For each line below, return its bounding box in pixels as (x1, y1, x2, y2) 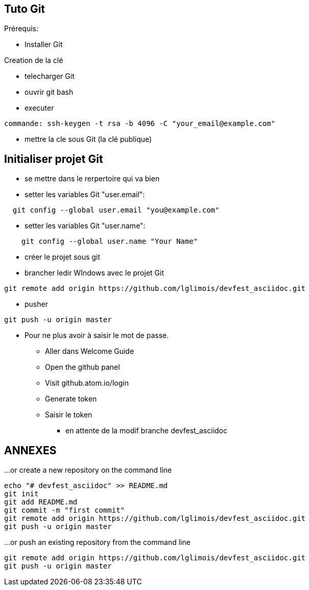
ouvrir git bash (25, 88, 74, 97)
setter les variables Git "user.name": (25, 221, 146, 230)
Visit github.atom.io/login (45, 378, 129, 388)
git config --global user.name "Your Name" (21, 237, 198, 246)
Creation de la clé (4, 56, 63, 65)
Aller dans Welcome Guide (45, 347, 134, 356)
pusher (25, 300, 48, 309)
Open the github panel (45, 363, 120, 372)
